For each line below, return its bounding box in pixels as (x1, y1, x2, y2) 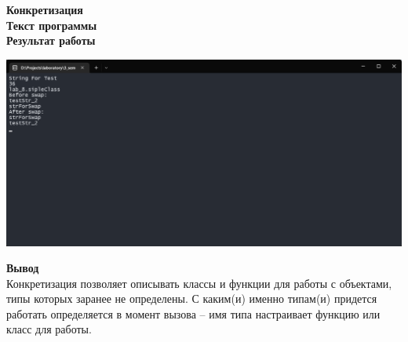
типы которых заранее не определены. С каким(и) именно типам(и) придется (6, 290, 377, 307)
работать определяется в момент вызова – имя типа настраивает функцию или (6, 305, 381, 322)
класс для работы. (6, 321, 92, 337)
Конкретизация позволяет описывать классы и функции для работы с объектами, (6, 275, 392, 291)
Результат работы (6, 32, 96, 49)
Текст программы (6, 16, 97, 33)
